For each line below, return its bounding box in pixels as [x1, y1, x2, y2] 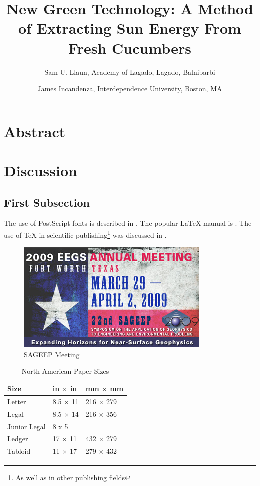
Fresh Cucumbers [68, 37, 191, 58]
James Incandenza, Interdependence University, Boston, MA [37, 83, 222, 94]
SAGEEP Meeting [24, 349, 80, 359]
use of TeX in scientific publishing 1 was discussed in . [4, 228, 167, 240]
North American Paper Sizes [21, 366, 109, 376]
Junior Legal [7, 421, 46, 431]
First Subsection [4, 194, 90, 210]
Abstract [4, 121, 66, 141]
